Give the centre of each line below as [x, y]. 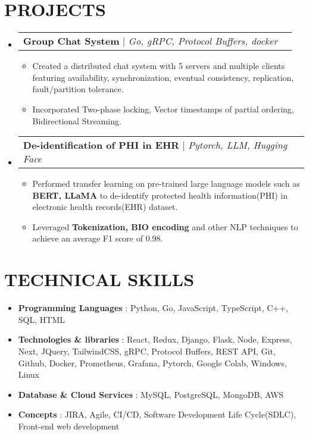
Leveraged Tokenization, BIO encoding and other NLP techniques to [165, 226]
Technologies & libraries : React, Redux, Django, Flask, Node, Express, [155, 339]
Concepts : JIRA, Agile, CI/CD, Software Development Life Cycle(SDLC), [157, 414]
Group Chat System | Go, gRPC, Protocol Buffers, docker [150, 41]
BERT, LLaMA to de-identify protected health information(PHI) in [160, 195]
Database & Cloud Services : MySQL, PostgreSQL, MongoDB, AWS [151, 394]
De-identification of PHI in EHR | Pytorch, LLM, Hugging [155, 145]
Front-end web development [69, 426]
